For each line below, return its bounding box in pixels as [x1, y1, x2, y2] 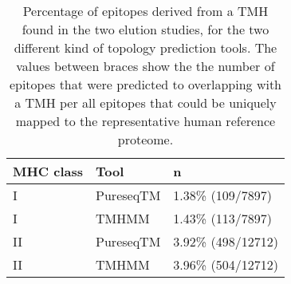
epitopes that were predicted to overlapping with [9, 75, 281, 93]
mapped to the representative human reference [15, 112, 276, 130]
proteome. [117, 130, 174, 148]
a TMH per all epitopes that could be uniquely [14, 93, 277, 112]
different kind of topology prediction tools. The [14, 38, 277, 57]
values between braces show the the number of [16, 57, 275, 75]
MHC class [13, 162, 84, 180]
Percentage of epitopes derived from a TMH [22, 2, 269, 20]
